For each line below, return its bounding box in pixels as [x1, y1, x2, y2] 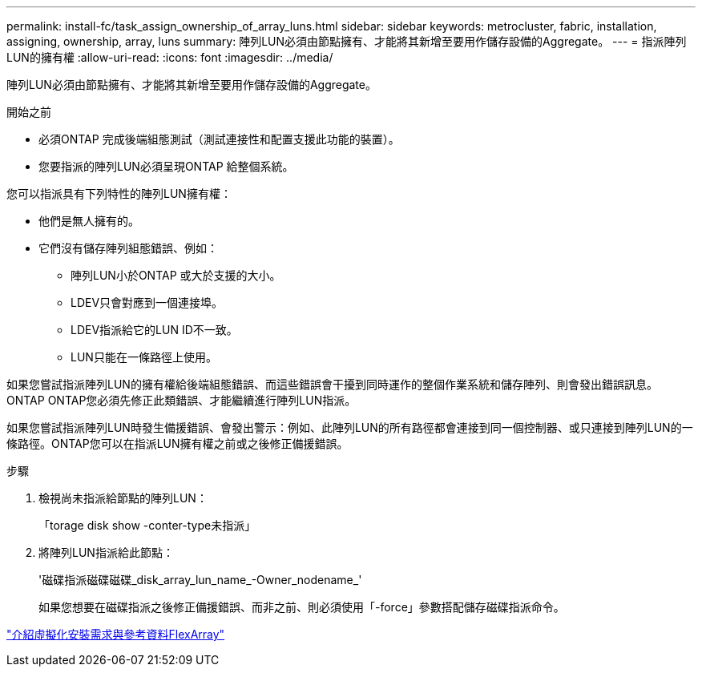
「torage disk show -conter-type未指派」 [38, 518, 256, 532]
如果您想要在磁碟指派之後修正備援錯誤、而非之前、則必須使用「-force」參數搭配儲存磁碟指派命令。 [38, 600, 565, 614]
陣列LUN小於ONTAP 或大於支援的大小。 [71, 268, 281, 282]
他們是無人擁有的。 [38, 214, 139, 228]
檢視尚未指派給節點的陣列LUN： [38, 491, 208, 505]
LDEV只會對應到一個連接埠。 [71, 296, 224, 309]
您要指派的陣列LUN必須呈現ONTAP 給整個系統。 [38, 159, 294, 173]
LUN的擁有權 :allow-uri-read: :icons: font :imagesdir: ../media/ [6, 50, 333, 64]
